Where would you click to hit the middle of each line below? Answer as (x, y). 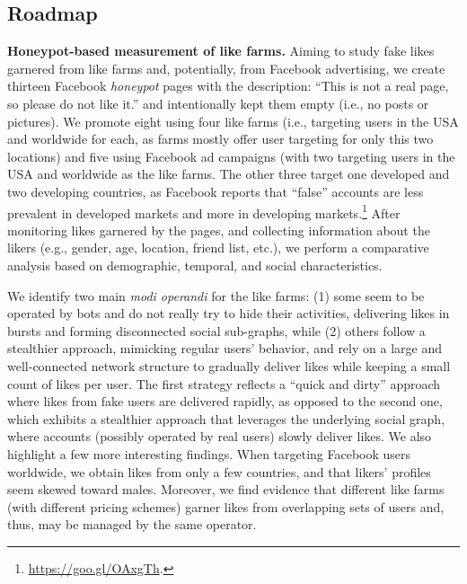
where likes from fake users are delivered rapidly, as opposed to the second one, (225, 401)
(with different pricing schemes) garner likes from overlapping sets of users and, (226, 506)
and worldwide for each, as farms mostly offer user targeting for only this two (220, 139)
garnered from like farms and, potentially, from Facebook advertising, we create (226, 68)
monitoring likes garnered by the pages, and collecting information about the (219, 230)
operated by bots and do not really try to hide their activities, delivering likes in (229, 313)
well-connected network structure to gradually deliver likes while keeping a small (229, 365)
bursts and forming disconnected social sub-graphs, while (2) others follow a (216, 330)
